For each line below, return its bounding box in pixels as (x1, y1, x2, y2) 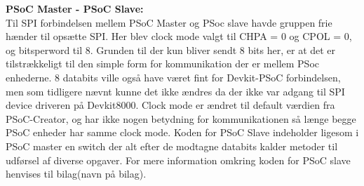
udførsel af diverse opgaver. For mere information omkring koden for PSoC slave (6, 152, 351, 167)
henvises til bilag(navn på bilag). (6, 166, 147, 181)
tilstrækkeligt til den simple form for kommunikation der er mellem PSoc (6, 56, 319, 71)
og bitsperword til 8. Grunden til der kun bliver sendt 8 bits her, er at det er (6, 42, 336, 57)
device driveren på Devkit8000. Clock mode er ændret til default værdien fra (6, 98, 335, 112)
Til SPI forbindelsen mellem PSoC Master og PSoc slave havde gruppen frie (6, 15, 332, 29)
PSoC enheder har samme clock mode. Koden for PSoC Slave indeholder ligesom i (6, 125, 359, 140)
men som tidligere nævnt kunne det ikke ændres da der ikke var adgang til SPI (6, 84, 345, 98)
